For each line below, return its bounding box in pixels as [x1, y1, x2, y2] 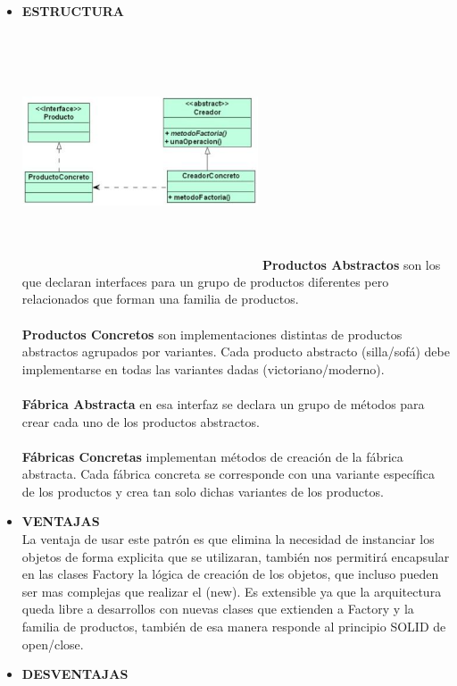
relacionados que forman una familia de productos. [21, 289, 299, 308]
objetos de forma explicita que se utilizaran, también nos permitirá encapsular [21, 547, 450, 565]
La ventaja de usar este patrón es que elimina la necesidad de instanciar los [21, 530, 435, 548]
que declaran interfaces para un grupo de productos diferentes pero [21, 272, 389, 290]
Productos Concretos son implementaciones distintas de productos [21, 324, 403, 343]
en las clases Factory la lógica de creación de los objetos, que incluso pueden [21, 565, 439, 583]
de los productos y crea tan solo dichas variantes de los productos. [21, 481, 384, 500]
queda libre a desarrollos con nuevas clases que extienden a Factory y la [21, 599, 414, 618]
